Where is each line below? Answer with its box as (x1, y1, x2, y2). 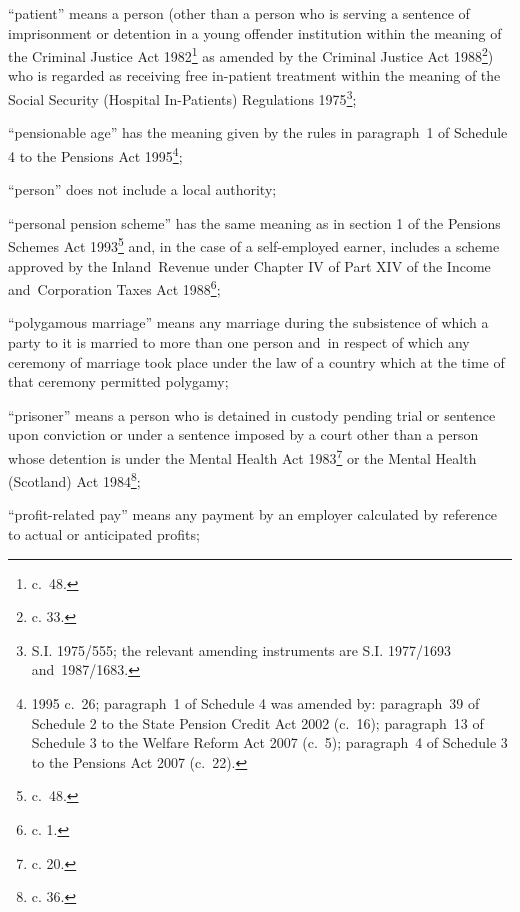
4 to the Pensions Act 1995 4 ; (8, 142, 183, 166)
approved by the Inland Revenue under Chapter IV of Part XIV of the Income (8, 255, 491, 276)
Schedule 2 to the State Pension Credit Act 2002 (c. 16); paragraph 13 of (31, 712, 484, 733)
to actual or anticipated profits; (8, 524, 200, 545)
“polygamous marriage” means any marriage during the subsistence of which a (8, 312, 489, 333)
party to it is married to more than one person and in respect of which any (8, 332, 470, 352)
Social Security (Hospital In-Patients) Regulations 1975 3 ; (8, 86, 357, 109)
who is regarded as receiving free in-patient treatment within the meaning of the (8, 65, 501, 86)
